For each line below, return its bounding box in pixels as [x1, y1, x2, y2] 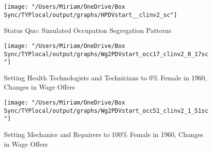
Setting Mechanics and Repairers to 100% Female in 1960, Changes [4, 129, 204, 139]
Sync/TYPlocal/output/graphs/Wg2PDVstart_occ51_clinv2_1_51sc [4, 107, 209, 114]
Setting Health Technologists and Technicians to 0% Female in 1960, [4, 72, 207, 82]
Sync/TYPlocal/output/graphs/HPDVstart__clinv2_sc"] [4, 11, 177, 18]
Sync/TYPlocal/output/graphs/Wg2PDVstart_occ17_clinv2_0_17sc [4, 50, 209, 58]
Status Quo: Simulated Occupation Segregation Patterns [4, 25, 171, 35]
